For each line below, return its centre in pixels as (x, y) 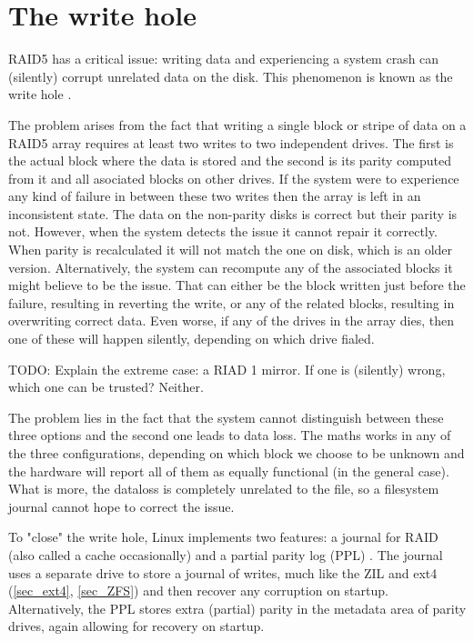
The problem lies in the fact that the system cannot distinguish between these (226, 417)
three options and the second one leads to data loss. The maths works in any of (230, 435)
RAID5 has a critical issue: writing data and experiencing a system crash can (224, 59)
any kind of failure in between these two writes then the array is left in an (215, 196)
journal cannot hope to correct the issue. (121, 506)
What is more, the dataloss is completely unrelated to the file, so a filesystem (224, 489)
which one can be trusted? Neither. (106, 387)
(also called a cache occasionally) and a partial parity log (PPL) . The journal (226, 554)
